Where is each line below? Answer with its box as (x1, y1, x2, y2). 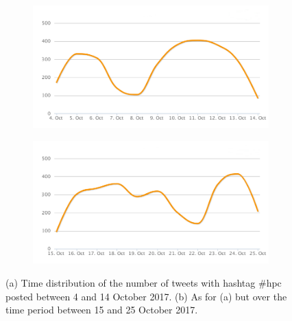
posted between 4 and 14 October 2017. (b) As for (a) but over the (5, 289, 287, 303)
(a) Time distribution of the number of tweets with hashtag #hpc (5, 276, 282, 290)
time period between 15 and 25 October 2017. (5, 302, 198, 317)
